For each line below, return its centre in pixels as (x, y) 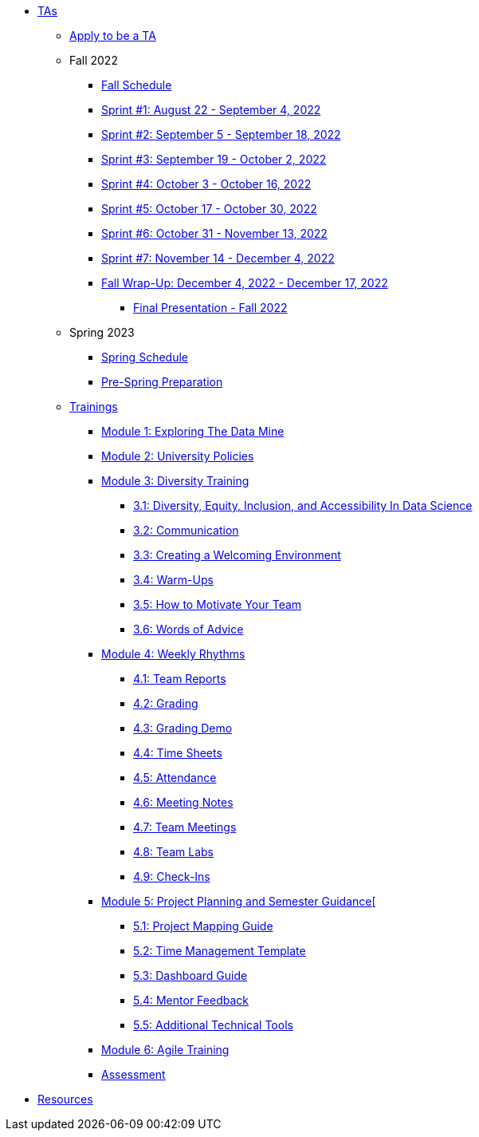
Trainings (94, 407)
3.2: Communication (186, 530)
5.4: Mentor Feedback (191, 1000)
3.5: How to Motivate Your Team (218, 604)
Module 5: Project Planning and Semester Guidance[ (239, 901)
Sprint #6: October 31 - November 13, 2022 (214, 233)
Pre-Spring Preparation (162, 382)
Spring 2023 (102, 332)
